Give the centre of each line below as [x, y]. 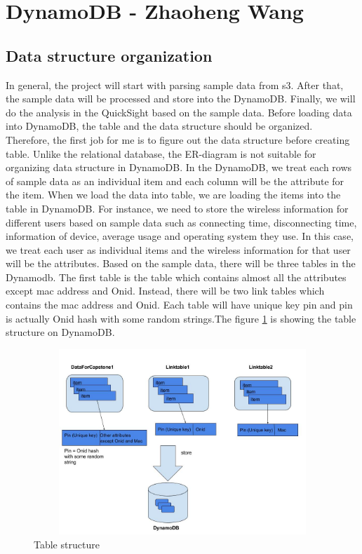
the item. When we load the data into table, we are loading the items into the [173, 195]
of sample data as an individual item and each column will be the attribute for [175, 181]
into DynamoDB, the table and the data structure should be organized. [159, 126]
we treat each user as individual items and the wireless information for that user [178, 249]
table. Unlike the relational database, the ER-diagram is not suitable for [161, 153]
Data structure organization [109, 55]
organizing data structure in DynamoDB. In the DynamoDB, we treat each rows [179, 167]
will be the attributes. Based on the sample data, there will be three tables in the [181, 263]
